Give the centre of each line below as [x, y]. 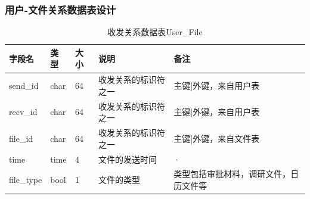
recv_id [23, 112]
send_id [24, 85]
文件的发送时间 [127, 159]
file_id [21, 138]
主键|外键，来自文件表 [217, 138]
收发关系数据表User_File [155, 32]
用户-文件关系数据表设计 [61, 9]
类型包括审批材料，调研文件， [232, 174]
